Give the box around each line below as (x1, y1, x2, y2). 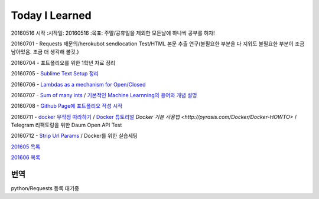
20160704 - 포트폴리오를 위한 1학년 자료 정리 (11, 59, 115, 66)
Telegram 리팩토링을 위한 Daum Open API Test (11, 121, 122, 129)
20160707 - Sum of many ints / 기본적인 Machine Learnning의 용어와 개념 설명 (11, 91, 197, 98)
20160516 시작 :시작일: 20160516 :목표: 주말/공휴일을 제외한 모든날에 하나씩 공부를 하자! (11, 29, 215, 37)
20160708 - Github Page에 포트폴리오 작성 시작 (11, 102, 123, 110)
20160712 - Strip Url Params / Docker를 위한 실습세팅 (11, 132, 138, 140)
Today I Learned (11, 9, 92, 22)
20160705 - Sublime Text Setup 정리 (11, 70, 99, 77)
